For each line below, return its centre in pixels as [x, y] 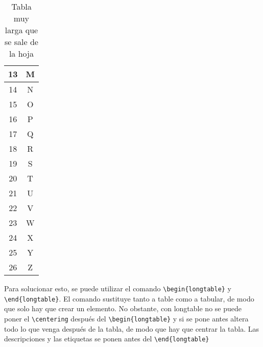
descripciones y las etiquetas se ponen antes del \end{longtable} [107, 339]
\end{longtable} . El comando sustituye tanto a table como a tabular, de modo [129, 298]
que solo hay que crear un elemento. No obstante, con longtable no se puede [123, 308]
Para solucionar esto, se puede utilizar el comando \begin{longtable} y [118, 288]
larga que [21, 30]
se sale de [21, 42]
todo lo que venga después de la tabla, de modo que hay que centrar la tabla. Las [132, 328]
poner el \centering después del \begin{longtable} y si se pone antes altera [126, 318]
